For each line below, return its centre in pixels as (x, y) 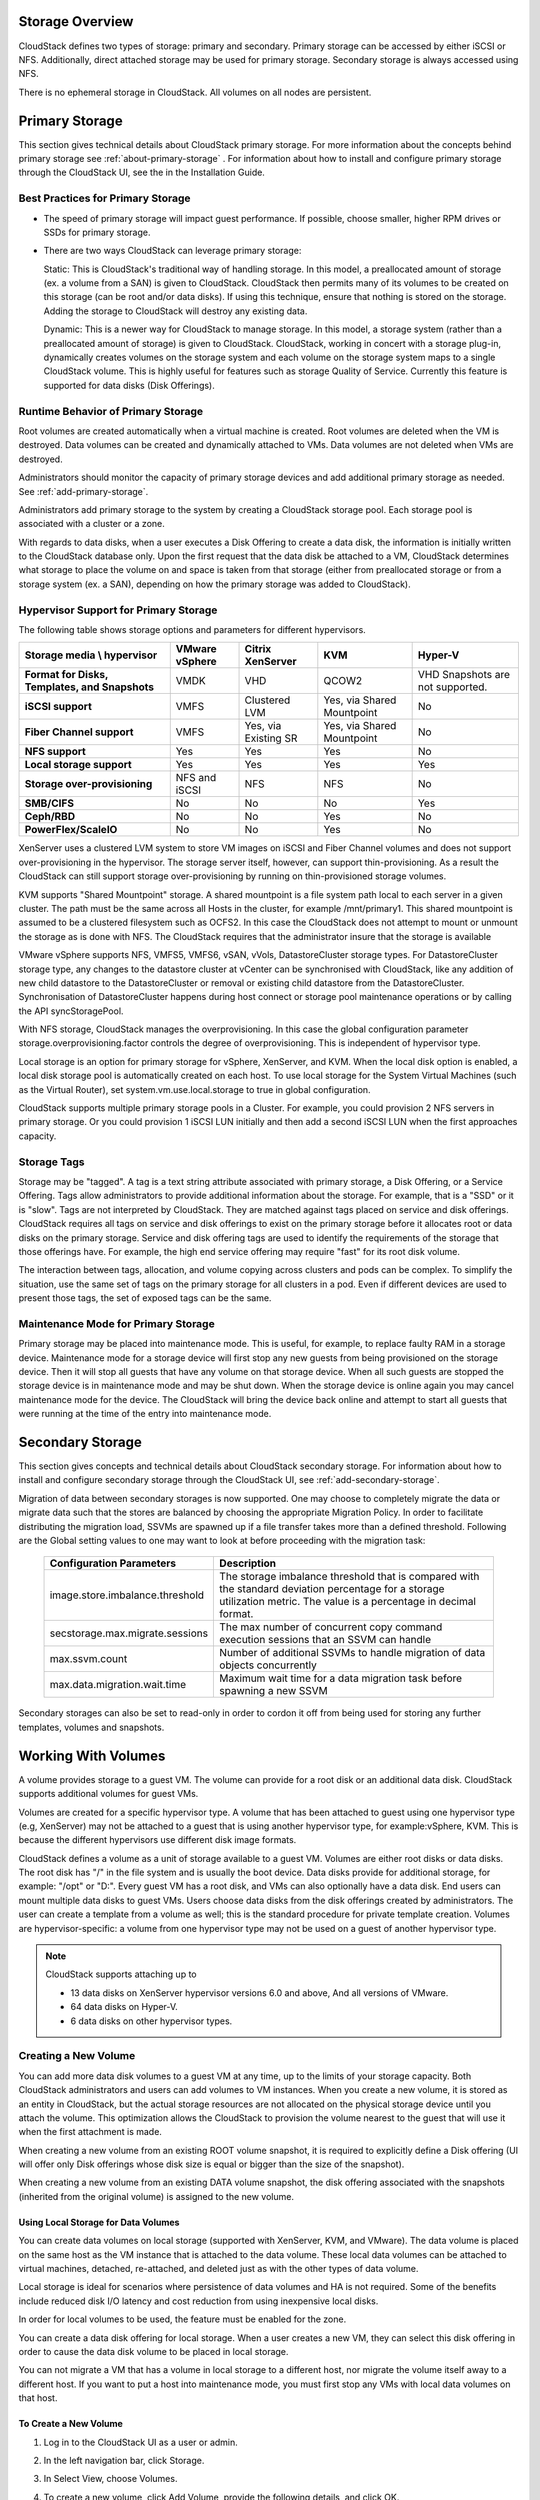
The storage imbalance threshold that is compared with (349, 1577)
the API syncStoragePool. (71, 1011)
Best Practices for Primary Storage (104, 198)
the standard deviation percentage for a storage (332, 1589)
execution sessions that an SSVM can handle (325, 1640)
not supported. (452, 687)
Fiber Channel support (79, 732)
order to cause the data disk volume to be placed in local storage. (153, 2351)
